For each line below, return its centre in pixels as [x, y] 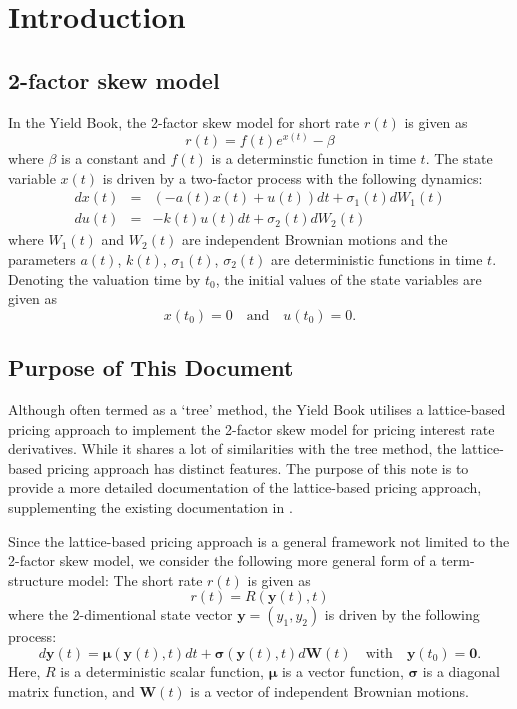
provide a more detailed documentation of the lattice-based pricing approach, [245, 487]
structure [36, 579]
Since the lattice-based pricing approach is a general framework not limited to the [259, 540]
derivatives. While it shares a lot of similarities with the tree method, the [232, 448]
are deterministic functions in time [377, 259]
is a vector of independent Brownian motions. [329, 690]
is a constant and [113, 158]
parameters [42, 259]
